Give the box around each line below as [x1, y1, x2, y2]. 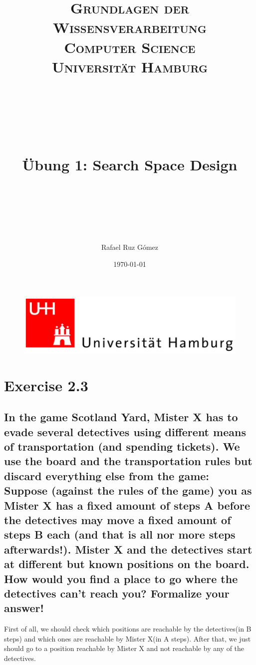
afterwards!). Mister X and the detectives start [4, 541, 253, 557]
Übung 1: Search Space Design [22, 154, 238, 174]
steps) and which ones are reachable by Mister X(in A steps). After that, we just [4, 633, 251, 644]
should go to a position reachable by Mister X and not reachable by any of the [4, 643, 245, 654]
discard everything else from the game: [4, 468, 210, 483]
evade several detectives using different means [4, 424, 246, 439]
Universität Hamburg [51, 56, 208, 76]
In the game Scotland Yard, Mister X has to [4, 409, 238, 425]
